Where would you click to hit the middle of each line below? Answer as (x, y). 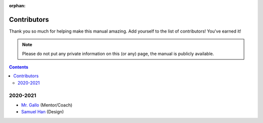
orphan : (17, 6)
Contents (19, 67)
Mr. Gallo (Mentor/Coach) (47, 105)
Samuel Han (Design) (43, 112)
